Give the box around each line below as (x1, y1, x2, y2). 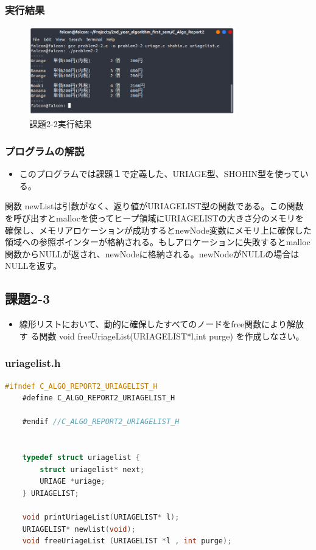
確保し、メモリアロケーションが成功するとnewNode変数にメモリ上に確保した (5, 223, 312, 236)
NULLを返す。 (5, 259, 62, 272)
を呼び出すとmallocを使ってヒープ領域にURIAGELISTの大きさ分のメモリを (5, 211, 304, 224)
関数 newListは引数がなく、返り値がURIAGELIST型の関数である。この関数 (5, 200, 304, 212)
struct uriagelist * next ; (40, 465, 145, 474)
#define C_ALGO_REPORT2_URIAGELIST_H (22, 394, 175, 403)
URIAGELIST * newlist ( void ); (22, 524, 136, 534)
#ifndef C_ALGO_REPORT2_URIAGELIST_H (5, 381, 158, 391)
